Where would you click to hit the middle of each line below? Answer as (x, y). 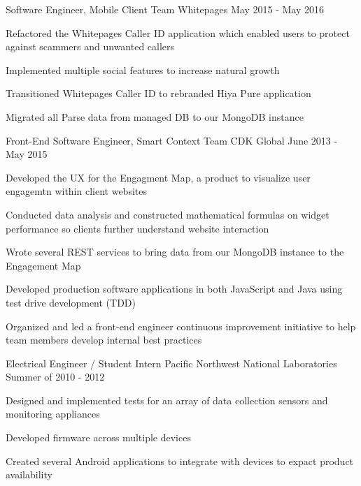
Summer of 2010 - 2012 (55, 377)
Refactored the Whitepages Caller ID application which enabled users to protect (178, 32)
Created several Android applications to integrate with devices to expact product (180, 461)
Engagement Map (43, 265)
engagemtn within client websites (76, 191)
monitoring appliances (53, 414)
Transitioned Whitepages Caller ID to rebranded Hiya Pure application (158, 93)
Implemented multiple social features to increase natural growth (143, 69)
